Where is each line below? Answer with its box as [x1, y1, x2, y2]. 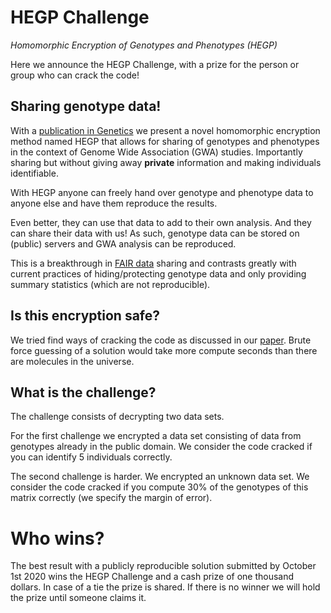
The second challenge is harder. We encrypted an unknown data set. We [10, 471, 310, 483]
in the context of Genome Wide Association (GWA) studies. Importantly [10, 146, 303, 158]
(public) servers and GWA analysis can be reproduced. [10, 237, 237, 250]
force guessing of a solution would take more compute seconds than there [10, 344, 318, 356]
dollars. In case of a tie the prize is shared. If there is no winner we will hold [10, 581, 321, 593]
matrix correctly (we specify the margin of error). [10, 492, 213, 504]
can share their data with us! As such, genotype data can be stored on [10, 227, 300, 239]
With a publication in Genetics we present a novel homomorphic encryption [10, 124, 321, 136]
